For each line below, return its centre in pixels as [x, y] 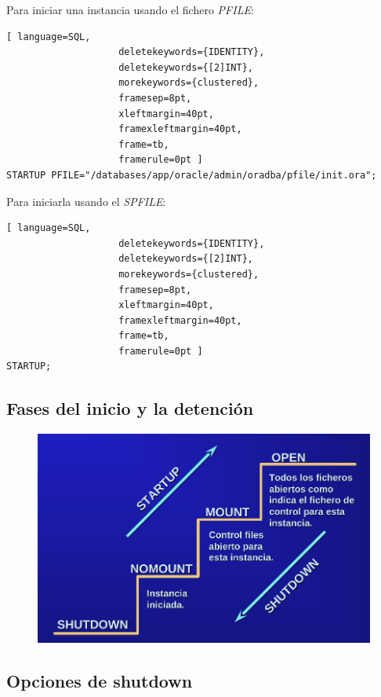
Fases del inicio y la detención [130, 408]
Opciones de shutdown [100, 680]
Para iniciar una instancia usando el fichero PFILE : [130, 9]
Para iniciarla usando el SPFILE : [86, 201]
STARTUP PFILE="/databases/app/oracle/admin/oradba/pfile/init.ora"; [192, 175]
